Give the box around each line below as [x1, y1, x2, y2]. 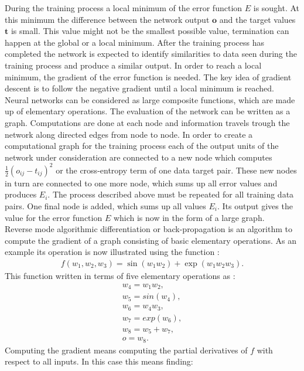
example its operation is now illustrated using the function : [5, 246, 220, 258]
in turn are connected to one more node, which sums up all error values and [5, 176, 278, 189]
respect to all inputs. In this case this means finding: [5, 355, 193, 367]
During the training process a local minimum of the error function [5, 2, 242, 13]
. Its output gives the [217, 200, 293, 212]
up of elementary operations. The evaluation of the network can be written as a [5, 105, 291, 117]
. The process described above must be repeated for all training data [47, 188, 294, 200]
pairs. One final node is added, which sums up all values [5, 200, 206, 212]
